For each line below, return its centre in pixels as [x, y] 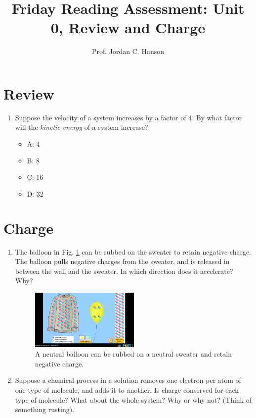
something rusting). [45, 409]
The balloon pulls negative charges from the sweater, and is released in [122, 261]
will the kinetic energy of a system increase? [82, 127]
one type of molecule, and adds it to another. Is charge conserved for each [127, 390]
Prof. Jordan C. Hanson [128, 51]
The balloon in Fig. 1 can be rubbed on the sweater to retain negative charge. [133, 251]
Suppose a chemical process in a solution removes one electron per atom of [128, 380]
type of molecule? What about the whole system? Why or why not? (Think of [133, 399]
